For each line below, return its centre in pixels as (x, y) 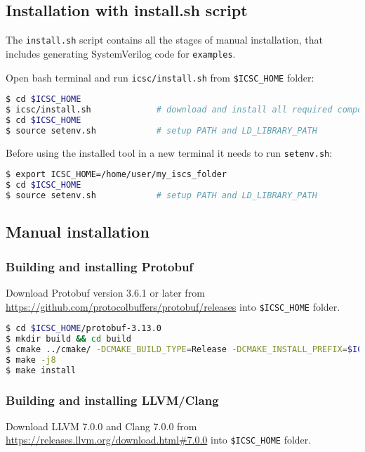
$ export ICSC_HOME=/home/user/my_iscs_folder (116, 175)
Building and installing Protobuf (100, 266)
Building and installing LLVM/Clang (112, 400)
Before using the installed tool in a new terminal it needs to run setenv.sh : (169, 152)
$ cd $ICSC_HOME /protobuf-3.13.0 (84, 329)
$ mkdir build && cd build (69, 339)
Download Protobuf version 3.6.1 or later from (105, 292)
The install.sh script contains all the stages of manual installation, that (164, 40)
